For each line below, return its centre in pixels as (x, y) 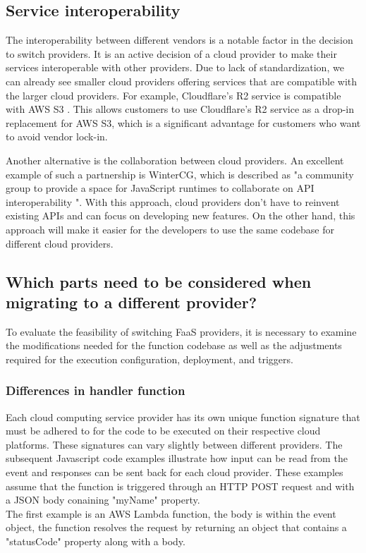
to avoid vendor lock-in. (57, 136)
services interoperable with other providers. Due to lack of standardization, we (175, 67)
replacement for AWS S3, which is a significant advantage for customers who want (183, 122)
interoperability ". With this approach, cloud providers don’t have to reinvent (173, 201)
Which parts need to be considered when (159, 281)
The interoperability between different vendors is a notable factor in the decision (179, 40)
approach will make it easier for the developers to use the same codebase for (170, 229)
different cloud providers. (60, 243)
